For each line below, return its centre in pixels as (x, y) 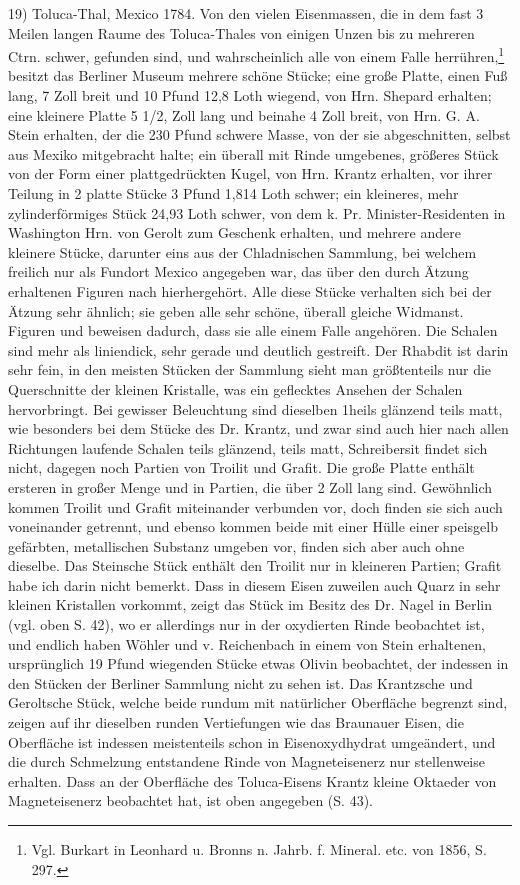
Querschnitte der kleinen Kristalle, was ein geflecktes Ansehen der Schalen (235, 388)
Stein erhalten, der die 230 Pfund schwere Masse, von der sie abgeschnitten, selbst (259, 134)
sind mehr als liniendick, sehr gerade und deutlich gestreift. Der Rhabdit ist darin (258, 349)
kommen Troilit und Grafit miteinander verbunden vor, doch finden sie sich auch (255, 506)
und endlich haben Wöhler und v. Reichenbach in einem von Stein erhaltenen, (247, 643)
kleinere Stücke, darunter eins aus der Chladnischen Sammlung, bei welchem (242, 251)
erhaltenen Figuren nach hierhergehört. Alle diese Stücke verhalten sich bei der (250, 290)
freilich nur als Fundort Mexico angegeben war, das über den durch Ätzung (238, 271)
